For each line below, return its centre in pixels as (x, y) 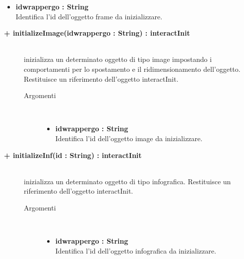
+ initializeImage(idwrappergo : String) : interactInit (97, 33)
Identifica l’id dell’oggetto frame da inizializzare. (89, 16)
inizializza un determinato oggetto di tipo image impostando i (118, 59)
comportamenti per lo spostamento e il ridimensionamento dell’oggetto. (132, 69)
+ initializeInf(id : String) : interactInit (73, 155)
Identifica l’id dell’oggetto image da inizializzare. (129, 138)
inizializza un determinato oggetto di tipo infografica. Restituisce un (127, 181)
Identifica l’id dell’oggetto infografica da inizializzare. (136, 250)
